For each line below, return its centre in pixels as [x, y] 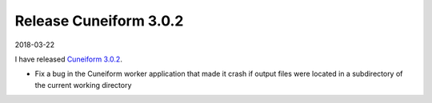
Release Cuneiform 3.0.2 [99, 21]
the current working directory [83, 85]
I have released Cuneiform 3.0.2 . [69, 59]
